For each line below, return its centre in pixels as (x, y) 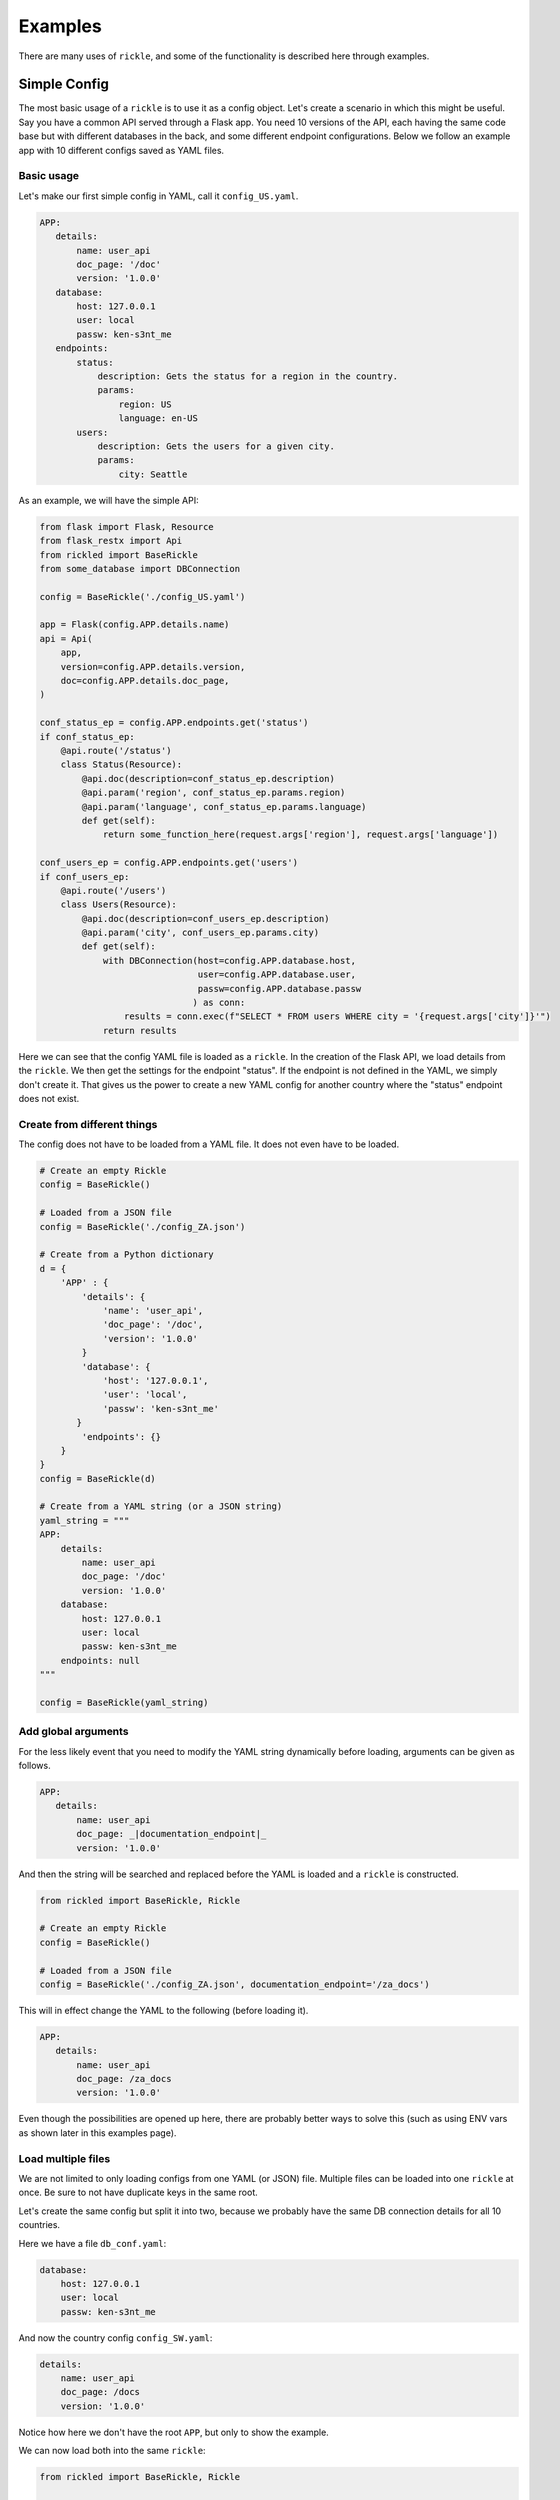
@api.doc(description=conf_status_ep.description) (208, 778)
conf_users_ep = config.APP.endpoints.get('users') (169, 863)
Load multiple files (64, 2158)
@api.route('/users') (113, 890)
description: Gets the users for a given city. (216, 446)
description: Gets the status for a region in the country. (248, 376)
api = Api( (66, 638)
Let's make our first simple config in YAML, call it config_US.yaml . (158, 196)
